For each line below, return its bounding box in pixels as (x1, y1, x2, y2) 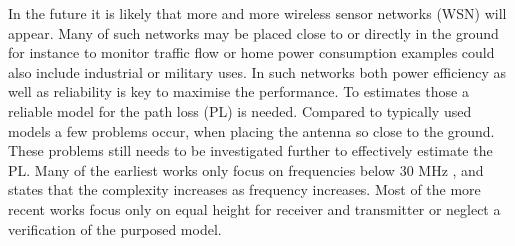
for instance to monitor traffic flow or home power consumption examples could (8, 42, 495, 63)
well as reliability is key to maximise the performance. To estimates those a (8, 81, 469, 102)
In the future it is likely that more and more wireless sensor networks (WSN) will (8, 3, 507, 23)
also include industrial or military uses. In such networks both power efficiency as (8, 61, 507, 82)
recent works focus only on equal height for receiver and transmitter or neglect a (8, 198, 501, 219)
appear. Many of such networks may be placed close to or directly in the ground (8, 22, 499, 43)
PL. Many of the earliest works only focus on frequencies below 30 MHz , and (8, 159, 484, 180)
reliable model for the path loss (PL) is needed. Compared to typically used (8, 100, 472, 121)
